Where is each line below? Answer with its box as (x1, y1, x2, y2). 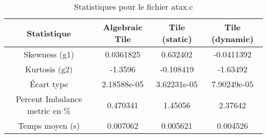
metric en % (27, 105, 71, 116)
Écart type (29, 78, 68, 90)
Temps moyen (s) (18, 120, 80, 131)
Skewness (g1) (24, 48, 74, 60)
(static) (162, 33, 192, 45)
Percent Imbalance (15, 93, 82, 105)
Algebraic (103, 21, 143, 33)
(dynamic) (211, 33, 254, 45)
